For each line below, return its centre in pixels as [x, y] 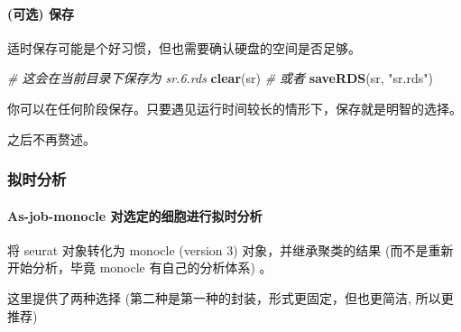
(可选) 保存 [41, 13]
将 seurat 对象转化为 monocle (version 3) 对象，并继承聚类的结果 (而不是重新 [230, 249]
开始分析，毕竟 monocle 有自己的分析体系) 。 [140, 267]
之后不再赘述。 [51, 138]
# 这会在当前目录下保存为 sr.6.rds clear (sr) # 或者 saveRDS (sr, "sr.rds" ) [220, 78]
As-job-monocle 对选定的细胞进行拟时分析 [135, 215]
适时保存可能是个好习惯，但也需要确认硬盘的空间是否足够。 [184, 47]
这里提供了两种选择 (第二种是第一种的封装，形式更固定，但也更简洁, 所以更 [230, 298]
